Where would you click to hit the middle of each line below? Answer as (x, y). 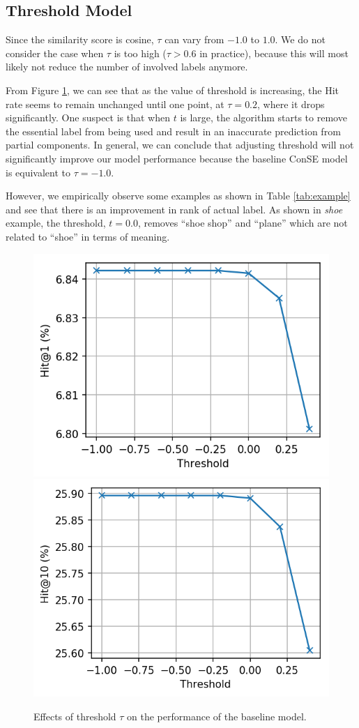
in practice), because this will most (274, 53)
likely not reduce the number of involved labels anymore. (127, 67)
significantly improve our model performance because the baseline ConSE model (177, 158)
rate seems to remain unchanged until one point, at (115, 104)
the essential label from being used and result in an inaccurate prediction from (173, 131)
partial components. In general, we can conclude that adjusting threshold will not (180, 145)
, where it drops (291, 104)
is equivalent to (38, 172)
